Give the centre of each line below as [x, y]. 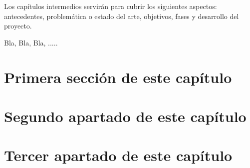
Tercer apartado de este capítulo [118, 155]
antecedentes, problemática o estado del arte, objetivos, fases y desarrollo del [122, 16]
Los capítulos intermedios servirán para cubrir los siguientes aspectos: [111, 6]
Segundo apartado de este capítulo [125, 116]
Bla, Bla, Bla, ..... [31, 42]
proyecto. [18, 26]
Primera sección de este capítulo [118, 77]
